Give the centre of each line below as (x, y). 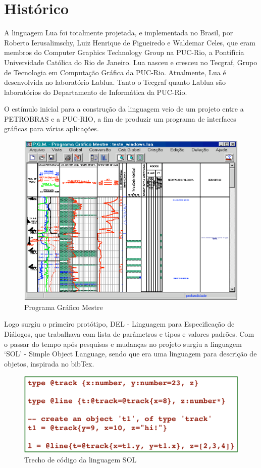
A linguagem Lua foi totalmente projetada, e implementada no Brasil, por (119, 33)
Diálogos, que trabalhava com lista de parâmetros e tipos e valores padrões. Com (129, 333)
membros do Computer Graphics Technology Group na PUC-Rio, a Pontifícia (124, 52)
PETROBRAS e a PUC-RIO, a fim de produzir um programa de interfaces (120, 118)
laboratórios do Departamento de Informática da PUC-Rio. (96, 92)
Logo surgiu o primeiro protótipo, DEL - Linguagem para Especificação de (119, 324)
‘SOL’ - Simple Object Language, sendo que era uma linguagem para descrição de (130, 354)
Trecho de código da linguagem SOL (81, 460)
